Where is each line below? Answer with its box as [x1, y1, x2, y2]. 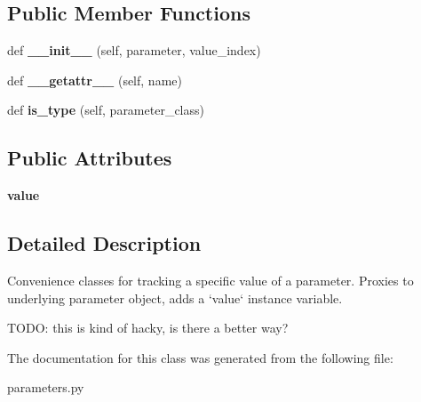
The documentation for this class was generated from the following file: [7, 348, 393, 366]
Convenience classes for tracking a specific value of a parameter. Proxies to [7, 270, 414, 289]
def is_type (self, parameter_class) [7, 100, 204, 119]
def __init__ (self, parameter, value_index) [7, 41, 261, 60]
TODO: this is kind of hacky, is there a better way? [7, 318, 289, 337]
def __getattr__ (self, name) [7, 70, 182, 89]
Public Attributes [7, 144, 172, 172]
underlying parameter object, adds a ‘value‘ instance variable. [7, 288, 343, 307]
